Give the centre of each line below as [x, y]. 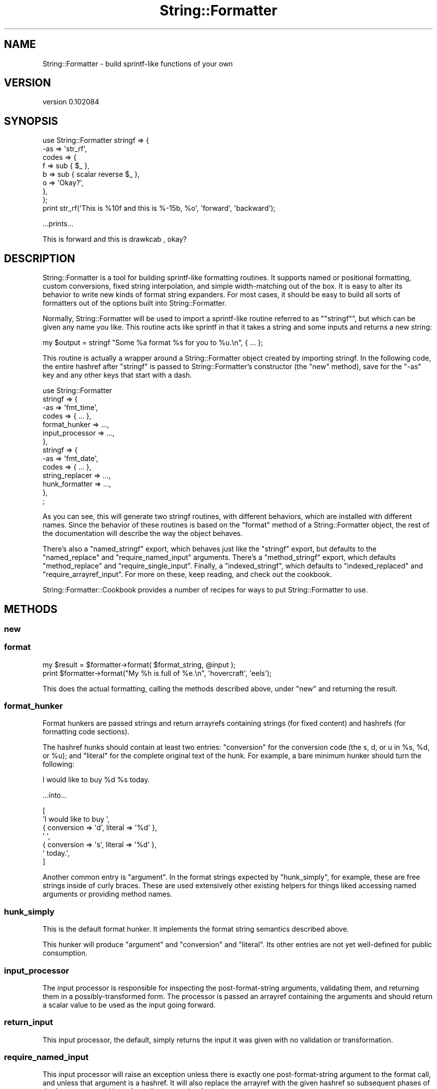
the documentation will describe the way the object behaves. [143, 534]
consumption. [65, 953]
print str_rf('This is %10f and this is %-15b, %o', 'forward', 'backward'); [159, 208]
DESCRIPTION [40, 258]
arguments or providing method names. [108, 894]
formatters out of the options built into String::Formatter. [134, 303]
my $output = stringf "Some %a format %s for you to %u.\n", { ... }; [153, 343]
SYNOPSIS [31, 121]
